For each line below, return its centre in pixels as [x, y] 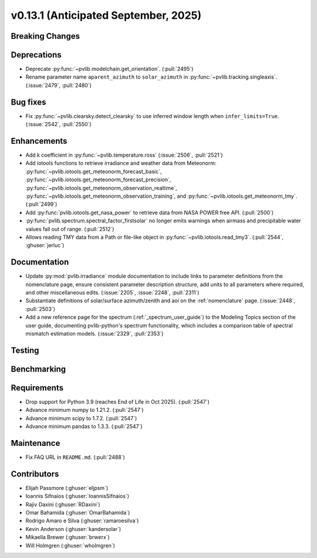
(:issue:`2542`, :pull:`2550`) [59, 124]
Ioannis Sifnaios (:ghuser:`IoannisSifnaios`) [77, 496]
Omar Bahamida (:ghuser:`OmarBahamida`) [78, 513]
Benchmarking [38, 369]
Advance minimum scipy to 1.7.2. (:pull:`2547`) [81, 418]
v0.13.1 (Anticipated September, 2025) [106, 15]
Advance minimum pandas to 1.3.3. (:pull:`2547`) [84, 427]
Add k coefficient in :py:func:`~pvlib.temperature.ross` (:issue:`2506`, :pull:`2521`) [124, 155]
